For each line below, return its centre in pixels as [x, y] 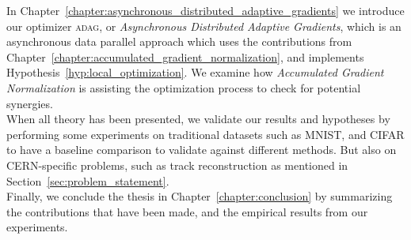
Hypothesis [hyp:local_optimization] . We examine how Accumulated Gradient [195, 72]
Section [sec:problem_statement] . [88, 180]
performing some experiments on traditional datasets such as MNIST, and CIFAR [205, 134]
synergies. [30, 103]
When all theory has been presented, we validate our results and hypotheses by [198, 119]
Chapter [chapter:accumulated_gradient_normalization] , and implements [185, 56]
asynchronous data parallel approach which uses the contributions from [179, 41]
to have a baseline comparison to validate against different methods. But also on [202, 150]
